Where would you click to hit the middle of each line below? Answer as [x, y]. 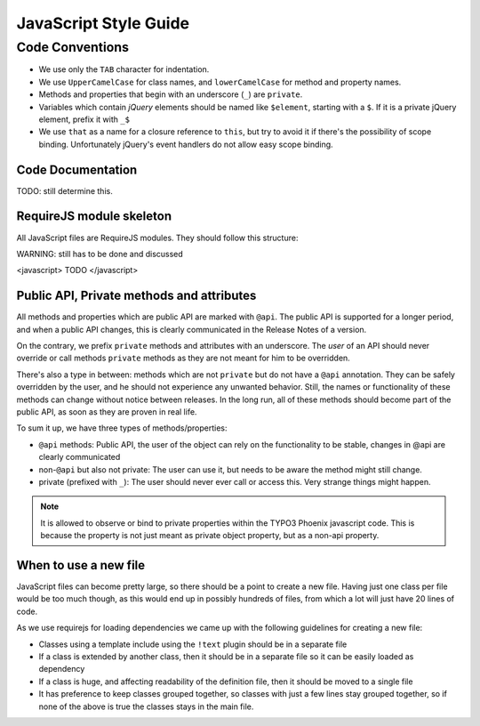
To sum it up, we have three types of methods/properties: [122, 428]
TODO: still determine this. [64, 190]
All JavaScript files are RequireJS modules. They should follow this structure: [157, 238]
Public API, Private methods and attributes [136, 296]
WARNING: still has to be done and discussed [100, 254]
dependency [62, 669]
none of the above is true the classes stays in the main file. [146, 706]
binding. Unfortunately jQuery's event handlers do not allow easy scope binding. [186, 144]
